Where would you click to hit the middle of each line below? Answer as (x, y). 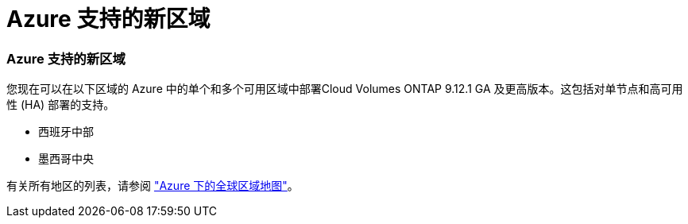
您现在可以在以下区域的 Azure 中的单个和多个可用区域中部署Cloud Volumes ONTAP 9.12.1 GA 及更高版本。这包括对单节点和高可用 (345, 89)
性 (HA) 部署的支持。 (61, 105)
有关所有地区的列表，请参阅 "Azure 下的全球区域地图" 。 (153, 186)
